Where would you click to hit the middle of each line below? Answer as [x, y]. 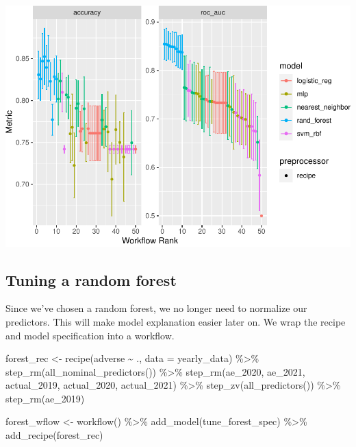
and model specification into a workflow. [90, 335]
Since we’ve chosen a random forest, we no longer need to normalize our [156, 308]
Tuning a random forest [91, 279]
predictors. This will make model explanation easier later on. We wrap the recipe [176, 321]
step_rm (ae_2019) [45, 398]
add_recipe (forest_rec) [54, 435]
